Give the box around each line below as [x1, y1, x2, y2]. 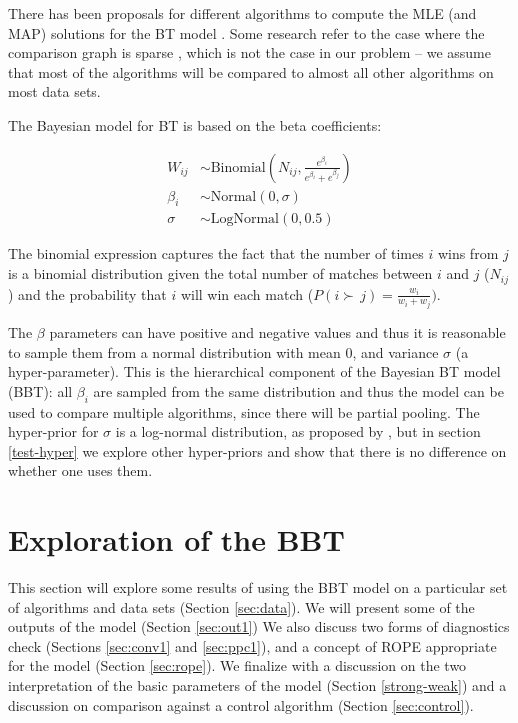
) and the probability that [8, 283, 167, 304]
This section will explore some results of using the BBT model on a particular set [8, 577, 508, 598]
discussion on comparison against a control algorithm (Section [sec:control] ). [8, 694, 474, 715]
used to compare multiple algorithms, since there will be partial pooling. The [8, 401, 480, 422]
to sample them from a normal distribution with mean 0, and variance [8, 341, 439, 362]
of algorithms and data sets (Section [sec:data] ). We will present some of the [8, 596, 475, 617]
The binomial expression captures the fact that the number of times [8, 243, 424, 264]
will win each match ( [180, 283, 314, 304]
